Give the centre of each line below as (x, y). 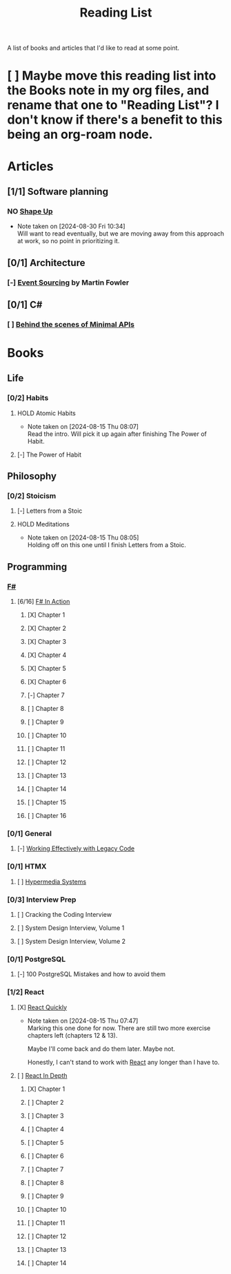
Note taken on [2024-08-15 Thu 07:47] (83, 1020)
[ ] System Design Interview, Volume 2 (71, 942)
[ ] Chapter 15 (47, 802)
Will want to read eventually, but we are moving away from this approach (120, 234)
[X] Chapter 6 (47, 682)
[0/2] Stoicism (32, 496)
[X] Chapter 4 (47, 655)
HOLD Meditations (43, 524)
